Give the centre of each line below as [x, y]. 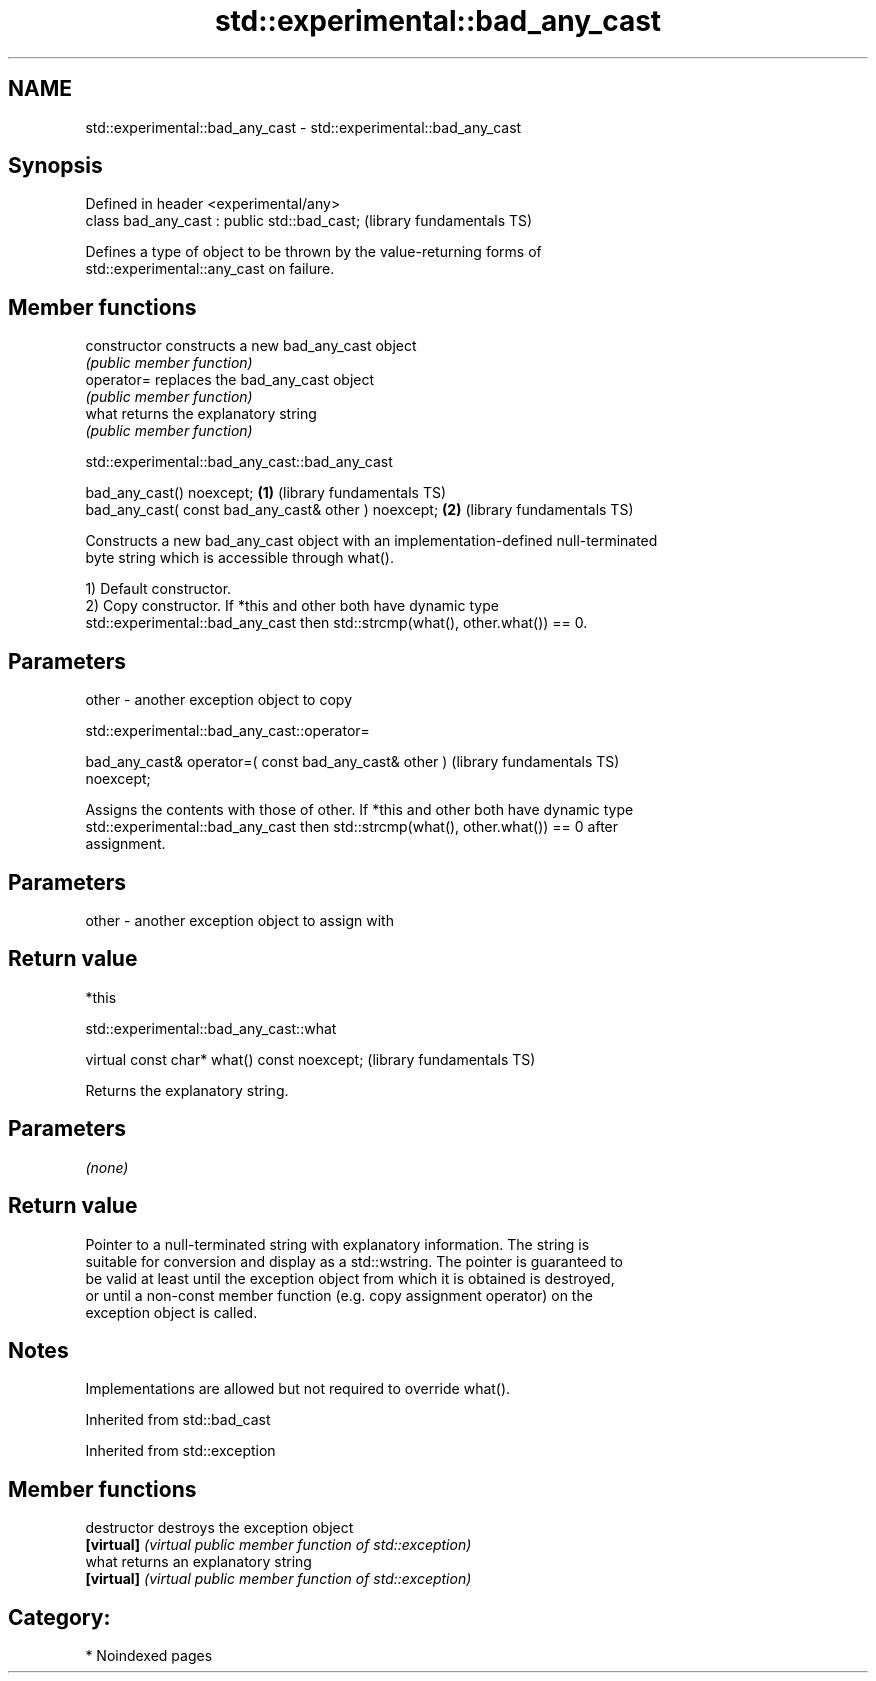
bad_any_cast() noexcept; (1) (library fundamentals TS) [266, 493]
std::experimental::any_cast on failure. [210, 269]
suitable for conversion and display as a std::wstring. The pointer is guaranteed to [354, 1261]
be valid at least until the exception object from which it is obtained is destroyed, [350, 1278]
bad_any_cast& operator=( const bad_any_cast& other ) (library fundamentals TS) [352, 762]
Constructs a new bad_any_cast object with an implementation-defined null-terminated [371, 541]
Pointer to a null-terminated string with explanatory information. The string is [337, 1244]
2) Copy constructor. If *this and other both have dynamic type [292, 606]
